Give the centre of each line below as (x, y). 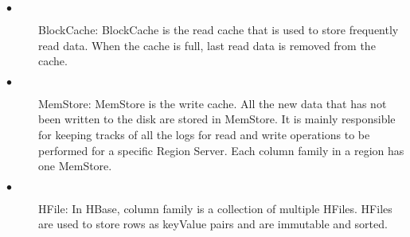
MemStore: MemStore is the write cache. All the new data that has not (213, 103)
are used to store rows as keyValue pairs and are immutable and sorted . (213, 224)
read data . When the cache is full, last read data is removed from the (207, 45)
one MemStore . (75, 166)
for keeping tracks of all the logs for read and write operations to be (204, 134)
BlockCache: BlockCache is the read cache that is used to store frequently (219, 29)
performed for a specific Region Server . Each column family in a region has (221, 150)
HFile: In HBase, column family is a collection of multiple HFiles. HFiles (215, 208)
